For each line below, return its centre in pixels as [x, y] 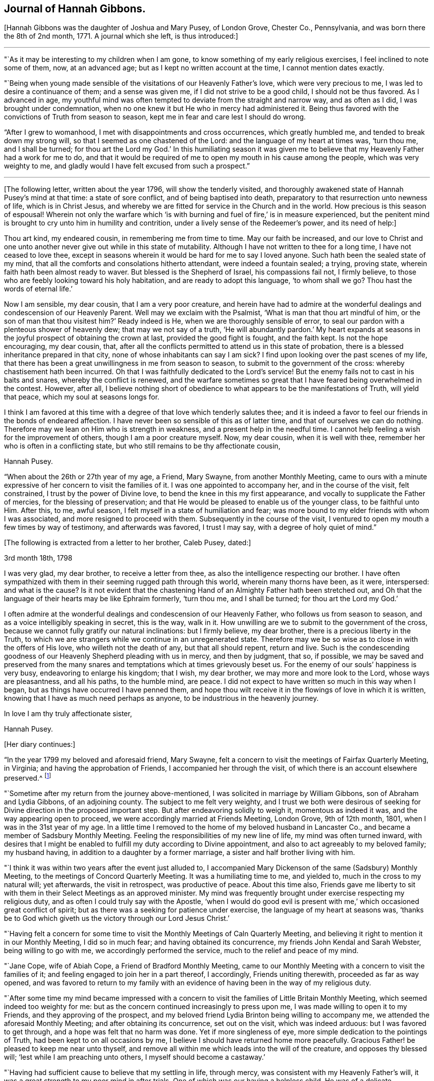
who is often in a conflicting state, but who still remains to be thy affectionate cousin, [142, 446]
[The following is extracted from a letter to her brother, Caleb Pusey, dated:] [128, 543]
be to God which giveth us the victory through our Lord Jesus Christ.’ [117, 918]
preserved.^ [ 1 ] [27, 777]
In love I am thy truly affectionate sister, [68, 714]
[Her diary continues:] [40, 744]
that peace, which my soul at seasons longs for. [82, 397]
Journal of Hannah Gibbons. [75, 9]
